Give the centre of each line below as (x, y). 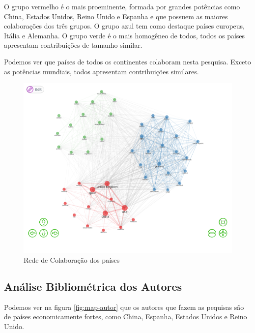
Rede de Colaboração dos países (72, 259)
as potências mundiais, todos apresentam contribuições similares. (101, 71)
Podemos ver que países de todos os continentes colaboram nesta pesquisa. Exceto (127, 61)
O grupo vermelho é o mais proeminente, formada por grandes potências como (122, 6)
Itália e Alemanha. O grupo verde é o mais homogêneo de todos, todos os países (125, 35)
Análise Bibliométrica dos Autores (93, 286)
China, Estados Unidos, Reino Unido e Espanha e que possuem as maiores (116, 16)
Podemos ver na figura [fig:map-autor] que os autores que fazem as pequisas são (124, 307)
